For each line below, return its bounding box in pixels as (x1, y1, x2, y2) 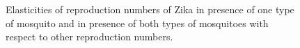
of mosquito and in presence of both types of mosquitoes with (6, 15, 269, 30)
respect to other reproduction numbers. (6, 29, 173, 44)
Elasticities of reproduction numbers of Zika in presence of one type (6, 2, 294, 16)
